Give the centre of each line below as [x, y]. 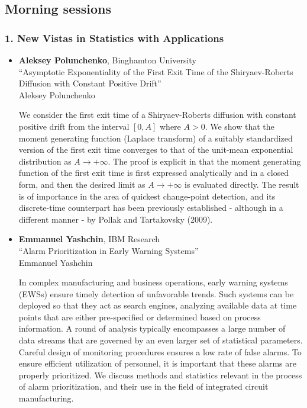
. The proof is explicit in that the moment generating [204, 161]
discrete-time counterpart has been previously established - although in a [151, 208]
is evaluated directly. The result [242, 184]
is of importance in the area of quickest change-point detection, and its [147, 196]
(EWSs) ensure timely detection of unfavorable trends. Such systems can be [156, 293]
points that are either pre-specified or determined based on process [140, 317]
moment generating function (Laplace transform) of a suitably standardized [156, 138]
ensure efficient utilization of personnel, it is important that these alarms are [157, 363]
